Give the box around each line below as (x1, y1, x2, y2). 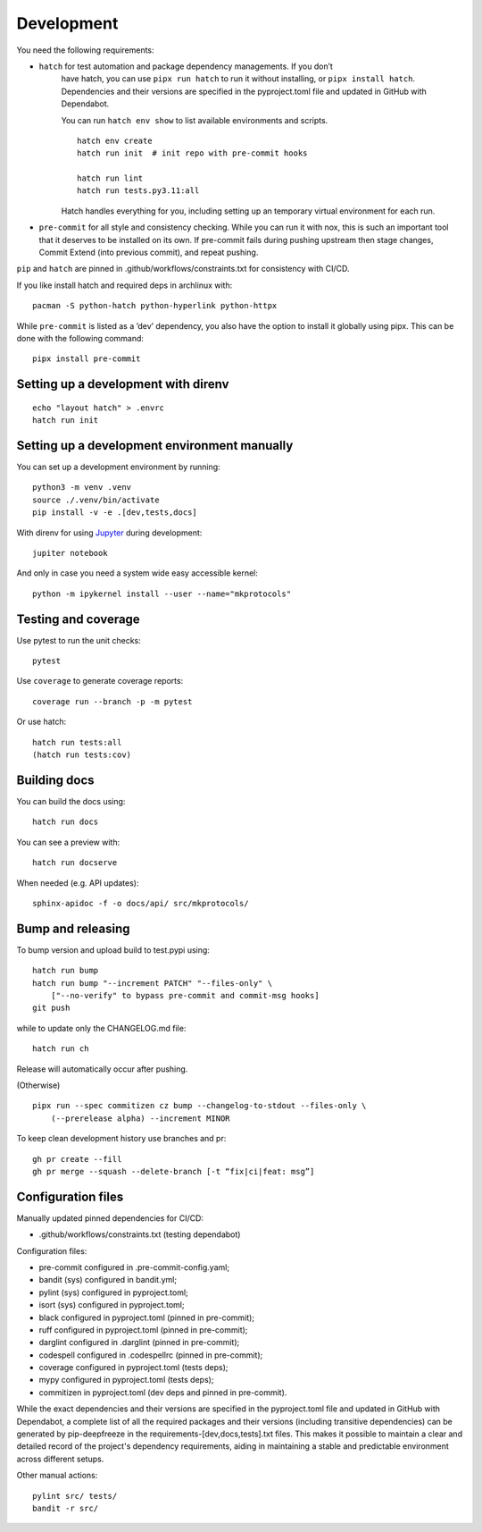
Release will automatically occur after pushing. (16, 1064, 188, 1074)
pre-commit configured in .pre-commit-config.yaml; (38, 1261, 230, 1273)
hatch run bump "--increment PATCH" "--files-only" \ (32, 978, 272, 988)
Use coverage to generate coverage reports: (16, 676, 184, 686)
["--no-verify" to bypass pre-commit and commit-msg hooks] (50, 990, 320, 1000)
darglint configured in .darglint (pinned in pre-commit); (38, 1337, 240, 1348)
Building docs (16, 772, 95, 787)
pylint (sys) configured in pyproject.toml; (38, 1287, 189, 1298)
